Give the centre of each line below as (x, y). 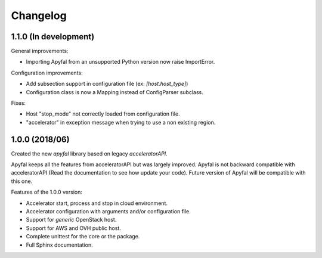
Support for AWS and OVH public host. (74, 228)
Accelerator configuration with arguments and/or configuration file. (108, 212)
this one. (22, 181)
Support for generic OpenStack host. (71, 220)
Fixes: (18, 103)
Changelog (39, 15)
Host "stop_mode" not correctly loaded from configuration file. (103, 114)
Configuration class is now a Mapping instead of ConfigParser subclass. (115, 92)
